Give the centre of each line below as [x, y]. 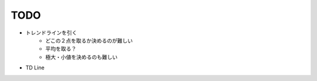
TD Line [35, 68]
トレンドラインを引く [51, 33]
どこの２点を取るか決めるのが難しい [89, 40]
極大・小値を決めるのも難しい [81, 57]
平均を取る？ [61, 49]
